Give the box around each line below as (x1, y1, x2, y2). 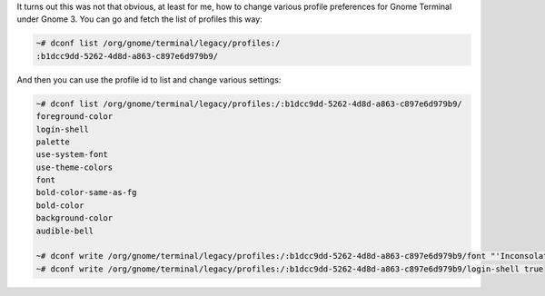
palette (35, 136, 70, 147)
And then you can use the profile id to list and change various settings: (16, 74, 282, 85)
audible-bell (35, 225, 94, 236)
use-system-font (35, 150, 109, 160)
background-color (35, 213, 114, 223)
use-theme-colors (35, 162, 114, 173)
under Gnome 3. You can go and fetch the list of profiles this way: (16, 14, 263, 25)
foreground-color (35, 112, 114, 122)
